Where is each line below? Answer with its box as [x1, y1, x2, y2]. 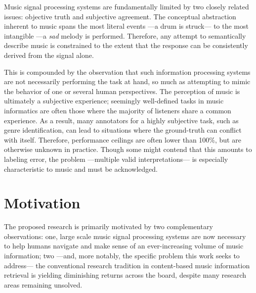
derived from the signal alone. [4, 49, 94, 60]
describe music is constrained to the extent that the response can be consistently [4, 40, 248, 50]
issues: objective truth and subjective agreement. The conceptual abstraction [4, 11, 236, 21]
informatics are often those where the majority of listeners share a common [4, 105, 231, 115]
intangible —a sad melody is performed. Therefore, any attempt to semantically [4, 30, 246, 41]
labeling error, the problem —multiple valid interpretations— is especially [4, 153, 228, 164]
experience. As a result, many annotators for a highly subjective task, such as [4, 115, 239, 125]
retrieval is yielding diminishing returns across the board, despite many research [4, 270, 247, 280]
